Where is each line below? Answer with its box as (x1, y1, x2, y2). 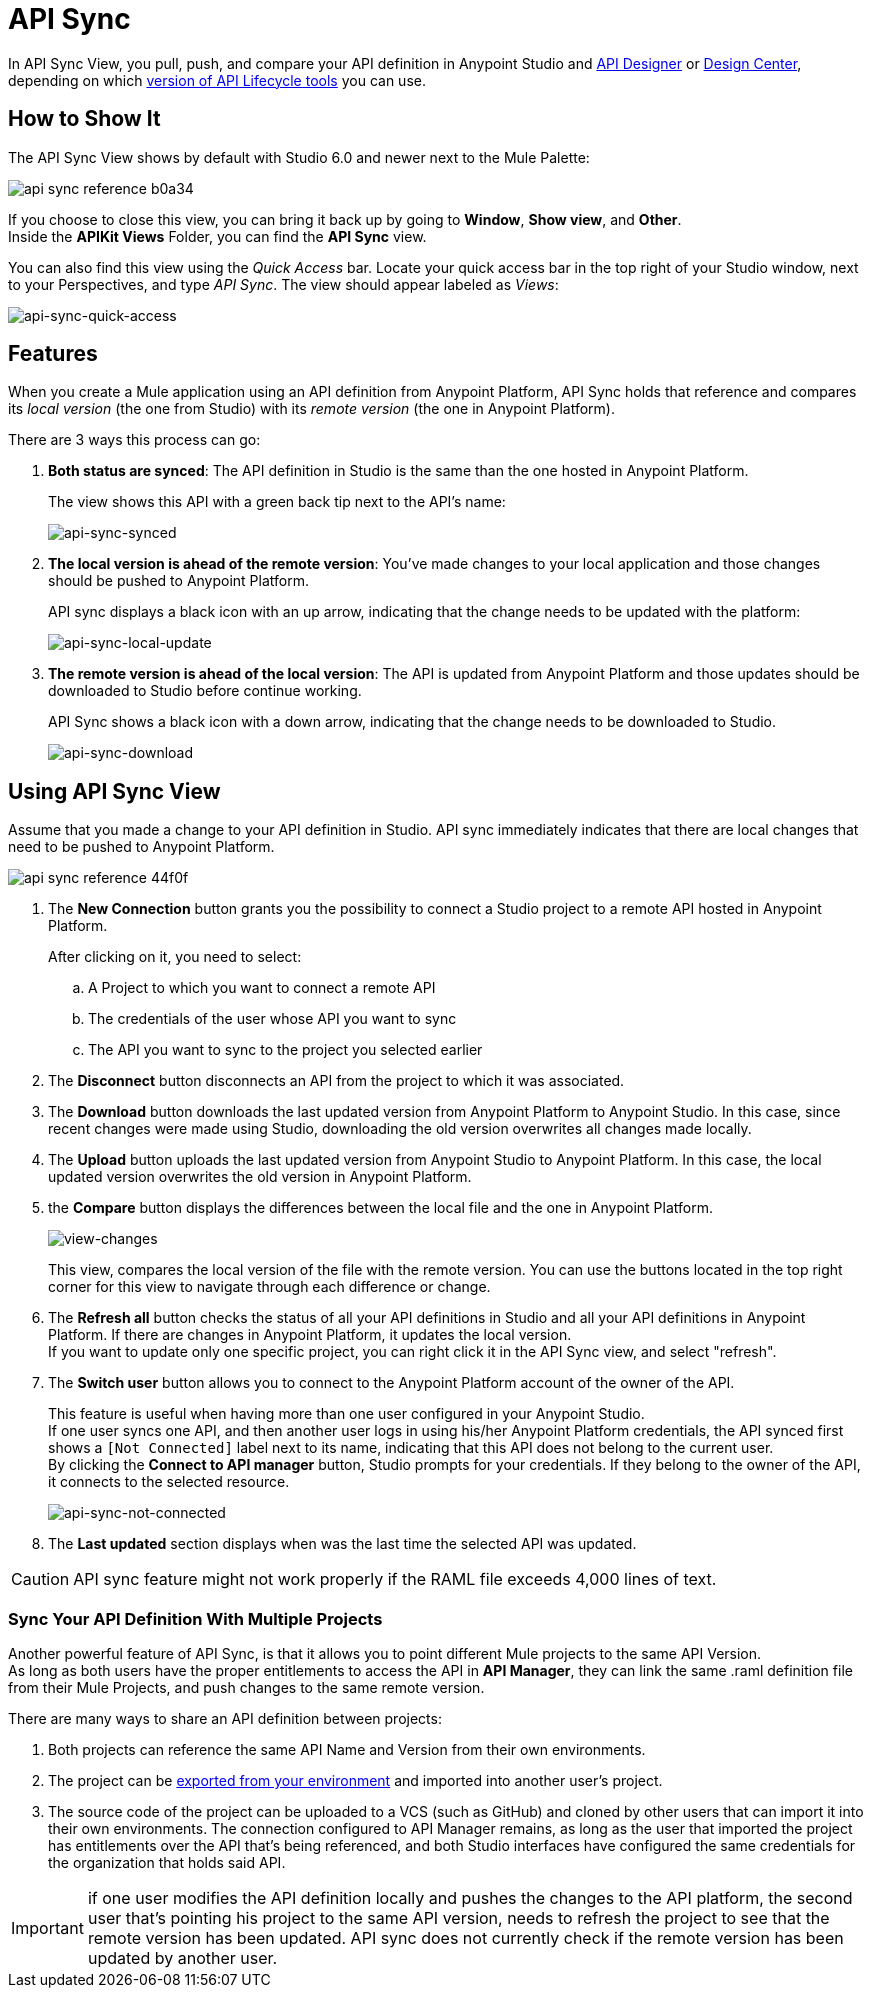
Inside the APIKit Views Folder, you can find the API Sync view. (8, 227, 427, 245)
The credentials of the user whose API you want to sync (88, 1010, 457, 1028)
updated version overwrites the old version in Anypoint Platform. (48, 1168, 472, 1186)
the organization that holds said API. (48, 1854, 286, 1872)
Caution (11, 1569, 70, 1590)
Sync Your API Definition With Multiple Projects (8, 1608, 383, 1629)
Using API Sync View (8, 778, 221, 804)
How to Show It (8, 106, 161, 132)
